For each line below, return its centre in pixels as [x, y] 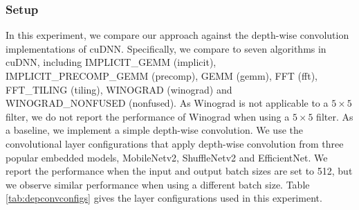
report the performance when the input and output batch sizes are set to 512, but [179, 171]
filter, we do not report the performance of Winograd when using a [148, 116]
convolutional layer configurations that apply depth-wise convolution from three [175, 143]
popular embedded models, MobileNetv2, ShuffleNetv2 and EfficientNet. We [167, 157]
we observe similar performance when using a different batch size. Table [158, 184]
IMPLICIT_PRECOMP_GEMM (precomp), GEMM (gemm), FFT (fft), [162, 76]
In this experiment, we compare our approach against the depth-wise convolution [177, 35]
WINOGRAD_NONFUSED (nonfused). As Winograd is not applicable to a [167, 103]
